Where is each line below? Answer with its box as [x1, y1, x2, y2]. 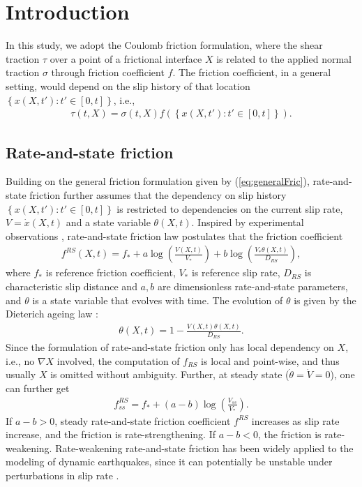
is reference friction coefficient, [45, 265, 176, 280]
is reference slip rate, [191, 265, 280, 280]
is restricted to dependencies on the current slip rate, [116, 201, 343, 216]
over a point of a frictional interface [50, 51, 202, 66]
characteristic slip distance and [6, 278, 137, 293]
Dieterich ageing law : [6, 306, 98, 321]
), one [330, 367, 355, 382]
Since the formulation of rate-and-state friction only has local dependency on [6, 340, 334, 354]
